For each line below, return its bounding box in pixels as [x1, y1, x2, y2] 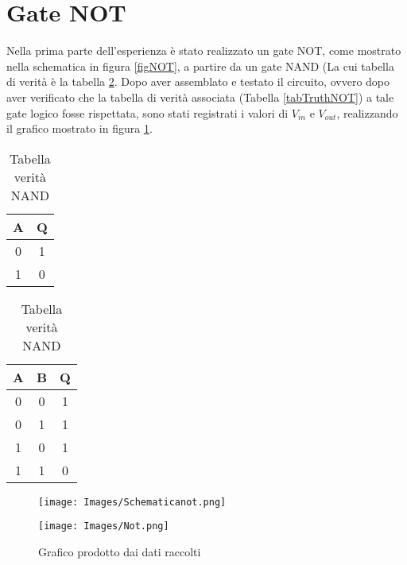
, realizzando [336, 104, 398, 121]
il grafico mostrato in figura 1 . [6, 120, 153, 137]
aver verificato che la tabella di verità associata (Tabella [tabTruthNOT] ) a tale [6, 88, 394, 105]
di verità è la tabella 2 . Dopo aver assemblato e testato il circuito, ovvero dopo [6, 73, 390, 90]
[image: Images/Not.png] [38, 520, 169, 532]
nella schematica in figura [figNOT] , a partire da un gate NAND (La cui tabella [6, 57, 394, 74]
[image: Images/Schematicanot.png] [38, 496, 227, 508]
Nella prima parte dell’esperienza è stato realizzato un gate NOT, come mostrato [6, 42, 401, 59]
